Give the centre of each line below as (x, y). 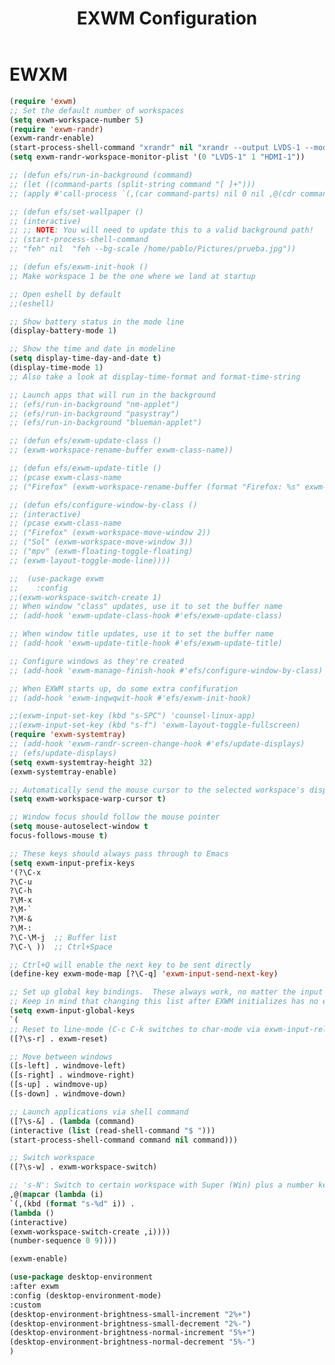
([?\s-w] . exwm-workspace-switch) (83, 1167)
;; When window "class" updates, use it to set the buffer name (146, 607)
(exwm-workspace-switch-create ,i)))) (90, 1232)
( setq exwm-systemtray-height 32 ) (81, 762)
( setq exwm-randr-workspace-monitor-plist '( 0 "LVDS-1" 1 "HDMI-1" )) (157, 157)
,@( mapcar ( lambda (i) (56, 1195)
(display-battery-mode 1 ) (63, 331)
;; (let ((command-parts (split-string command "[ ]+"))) (132, 184)
